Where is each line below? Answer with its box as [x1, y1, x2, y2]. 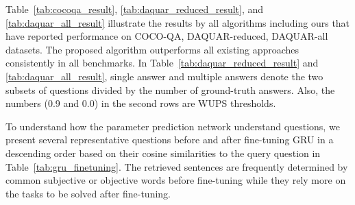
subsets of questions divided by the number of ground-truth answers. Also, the [5, 82, 335, 97]
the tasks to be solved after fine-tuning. [5, 186, 171, 200]
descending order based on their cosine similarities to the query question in [5, 145, 321, 160]
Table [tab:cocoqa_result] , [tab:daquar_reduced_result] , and [5, 2, 264, 16]
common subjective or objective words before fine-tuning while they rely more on [5, 173, 346, 187]
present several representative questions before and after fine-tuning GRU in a [5, 132, 334, 147]
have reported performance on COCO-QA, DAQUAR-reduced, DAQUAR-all [5, 29, 328, 43]
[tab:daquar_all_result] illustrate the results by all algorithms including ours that [5, 15, 350, 29]
